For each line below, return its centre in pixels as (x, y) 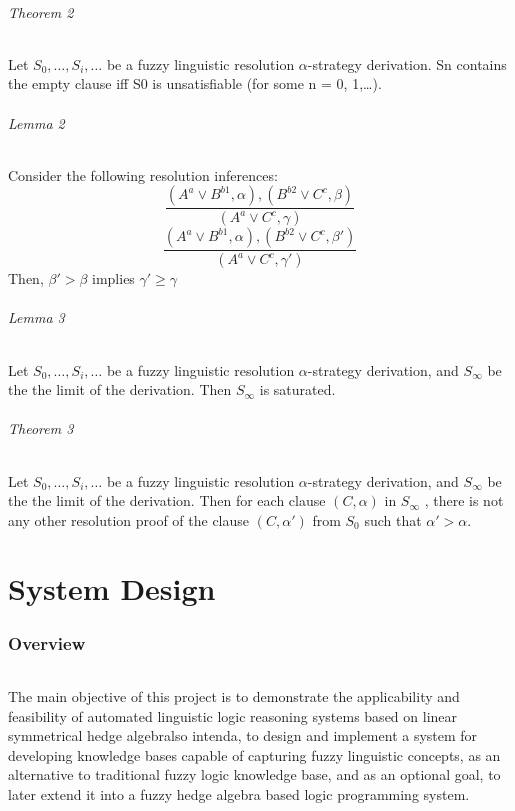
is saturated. (297, 389)
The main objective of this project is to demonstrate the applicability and (234, 696)
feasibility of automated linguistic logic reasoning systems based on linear (233, 715)
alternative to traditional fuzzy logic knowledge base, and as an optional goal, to (254, 774)
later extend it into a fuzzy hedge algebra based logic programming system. (239, 794)
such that (393, 519)
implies (113, 278)
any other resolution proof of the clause (129, 519)
